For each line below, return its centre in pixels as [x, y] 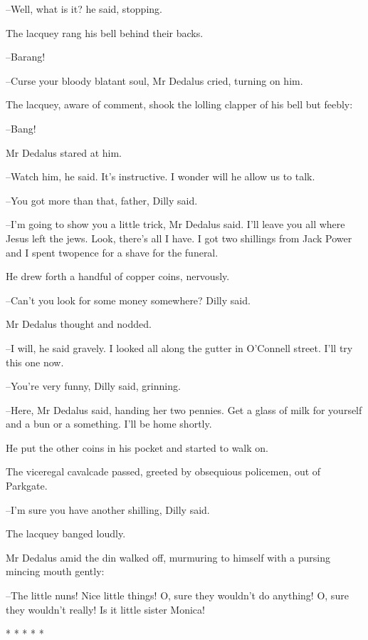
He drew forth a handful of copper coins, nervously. [118, 276]
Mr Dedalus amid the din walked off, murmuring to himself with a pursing [168, 557]
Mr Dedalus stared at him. [64, 152]
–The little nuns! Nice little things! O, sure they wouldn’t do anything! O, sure [177, 595]
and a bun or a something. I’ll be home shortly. [109, 424]
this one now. [35, 362]
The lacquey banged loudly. [66, 533]
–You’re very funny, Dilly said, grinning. [93, 386]
